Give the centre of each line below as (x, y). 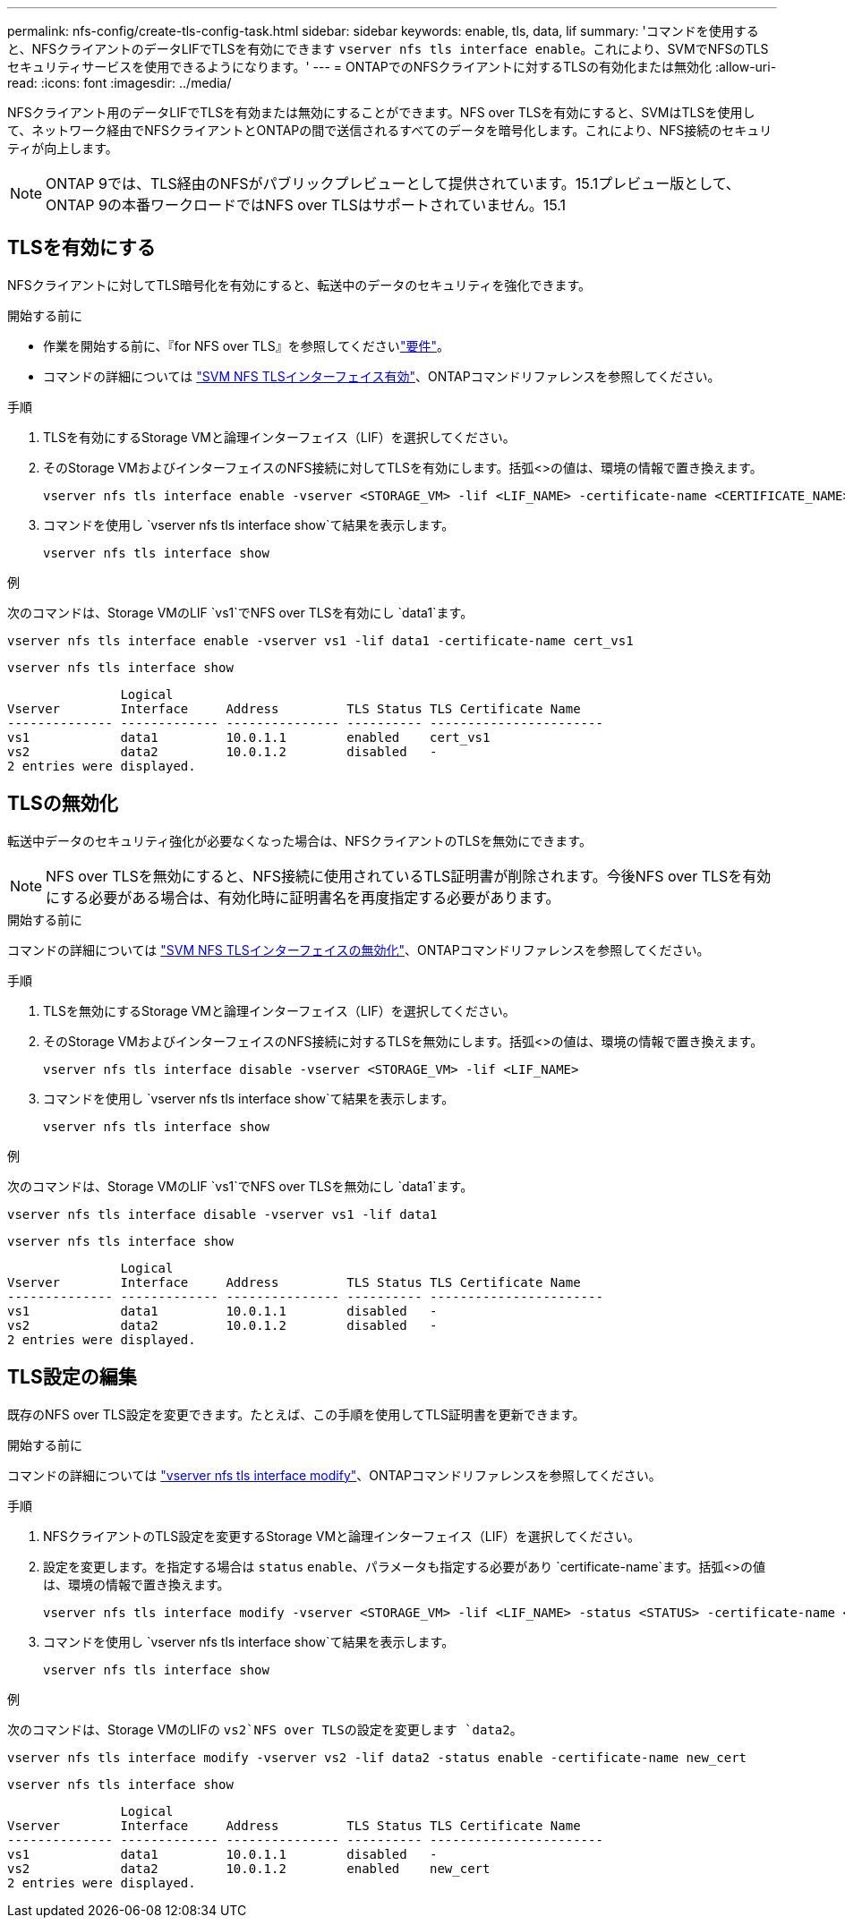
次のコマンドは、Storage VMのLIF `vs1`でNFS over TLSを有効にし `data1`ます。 (240, 612)
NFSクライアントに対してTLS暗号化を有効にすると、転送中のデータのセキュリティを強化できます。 (299, 285)
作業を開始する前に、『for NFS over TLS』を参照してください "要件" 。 (246, 345)
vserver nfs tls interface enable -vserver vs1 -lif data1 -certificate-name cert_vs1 (320, 640)
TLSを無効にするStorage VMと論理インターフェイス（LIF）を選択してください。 (279, 1010)
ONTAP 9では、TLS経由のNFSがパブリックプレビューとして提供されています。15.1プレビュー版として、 (393, 183)
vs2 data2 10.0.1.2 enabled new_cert (249, 1868)
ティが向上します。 (63, 148)
